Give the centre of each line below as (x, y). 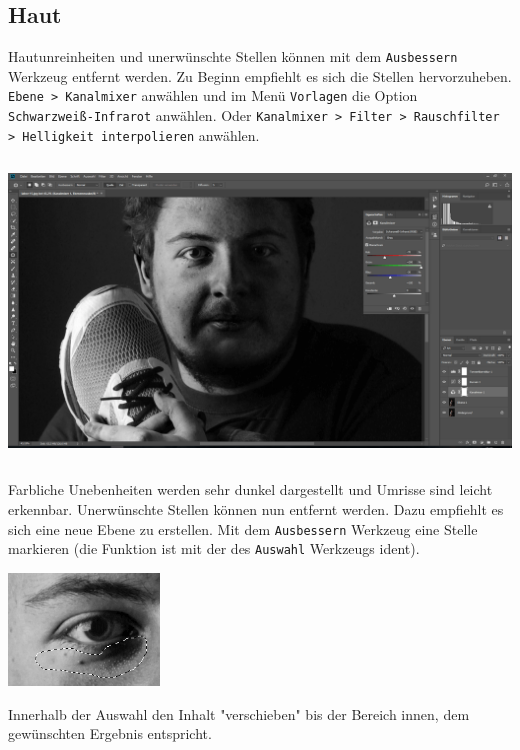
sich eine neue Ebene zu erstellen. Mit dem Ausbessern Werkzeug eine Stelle (243, 528)
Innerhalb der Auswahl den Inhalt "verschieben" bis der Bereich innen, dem (239, 713)
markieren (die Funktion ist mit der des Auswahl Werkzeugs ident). (214, 548)
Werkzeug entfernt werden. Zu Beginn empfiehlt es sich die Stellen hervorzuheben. (260, 75)
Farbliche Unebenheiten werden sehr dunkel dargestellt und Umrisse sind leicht (250, 489)
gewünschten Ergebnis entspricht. (110, 733)
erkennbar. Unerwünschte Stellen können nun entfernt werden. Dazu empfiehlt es (256, 508)
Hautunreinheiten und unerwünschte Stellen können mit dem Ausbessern (233, 56)
